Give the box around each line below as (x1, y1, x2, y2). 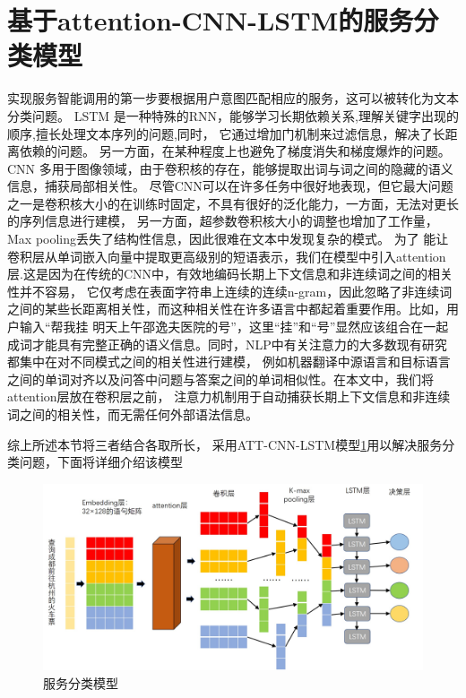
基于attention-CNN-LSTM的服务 (7, 2, 414, 39)
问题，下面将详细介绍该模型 (19, 452, 183, 471)
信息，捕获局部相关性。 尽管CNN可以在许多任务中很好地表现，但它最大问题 (7, 177, 453, 195)
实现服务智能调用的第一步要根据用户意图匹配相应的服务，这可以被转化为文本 (7, 89, 459, 108)
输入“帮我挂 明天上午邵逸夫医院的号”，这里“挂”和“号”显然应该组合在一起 (19, 317, 449, 336)
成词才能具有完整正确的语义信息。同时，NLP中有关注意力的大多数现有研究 (7, 334, 447, 353)
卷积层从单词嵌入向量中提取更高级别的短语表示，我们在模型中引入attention (7, 246, 446, 265)
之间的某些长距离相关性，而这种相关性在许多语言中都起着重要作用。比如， (7, 299, 446, 318)
